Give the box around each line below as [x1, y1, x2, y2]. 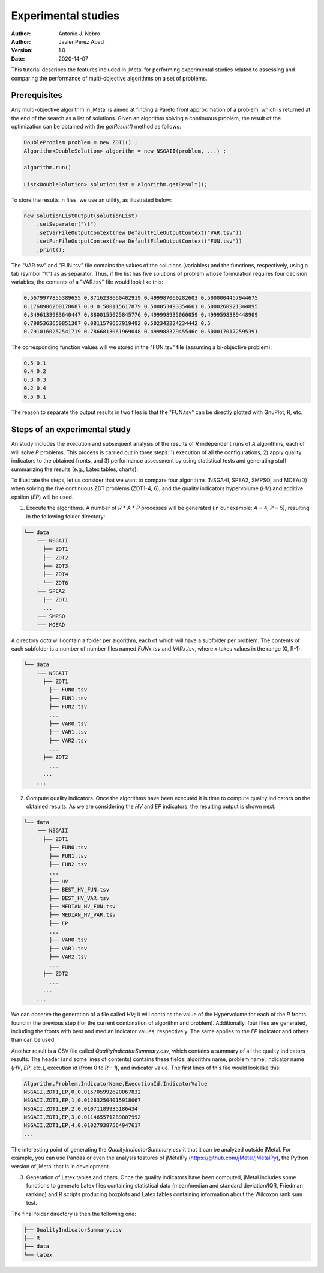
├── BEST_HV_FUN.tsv [49, 886, 110, 893]
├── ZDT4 [43, 571, 68, 578]
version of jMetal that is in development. [11, 1162, 110, 1170]
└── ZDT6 [43, 579, 68, 586]
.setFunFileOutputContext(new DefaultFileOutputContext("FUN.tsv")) [36, 238, 242, 245]
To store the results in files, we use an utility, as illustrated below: [11, 196, 172, 204]
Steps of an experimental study [11, 424, 131, 435]
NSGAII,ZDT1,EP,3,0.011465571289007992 [23, 1114, 141, 1120]
